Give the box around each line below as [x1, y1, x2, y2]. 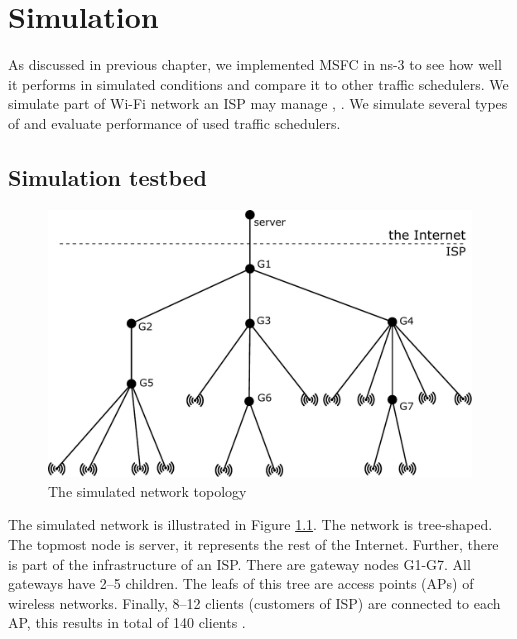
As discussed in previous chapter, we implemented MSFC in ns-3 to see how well [8, 54, 502, 75]
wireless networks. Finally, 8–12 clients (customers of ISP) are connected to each [8, 592, 501, 613]
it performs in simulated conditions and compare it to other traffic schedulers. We [8, 73, 509, 94]
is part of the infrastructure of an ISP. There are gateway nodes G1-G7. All [8, 553, 471, 574]
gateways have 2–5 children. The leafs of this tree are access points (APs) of [8, 573, 474, 594]
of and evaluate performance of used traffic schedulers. [8, 112, 341, 133]
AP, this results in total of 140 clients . [8, 612, 246, 633]
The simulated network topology [48, 480, 247, 501]
